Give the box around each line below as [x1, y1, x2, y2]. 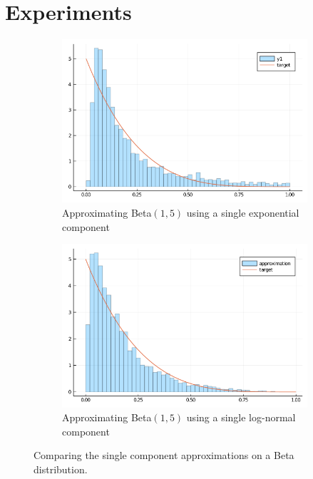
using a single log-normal [186, 410, 296, 425]
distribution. [34, 461, 88, 476]
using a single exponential [186, 205, 299, 220]
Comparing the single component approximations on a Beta [34, 448, 294, 463]
